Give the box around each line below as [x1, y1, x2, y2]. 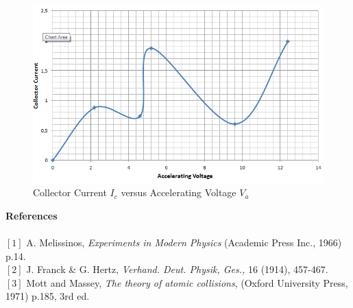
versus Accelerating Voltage [121, 185, 236, 200]
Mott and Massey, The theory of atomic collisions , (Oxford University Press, [26, 275, 348, 289]
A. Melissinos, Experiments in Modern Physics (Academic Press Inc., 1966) [26, 235, 342, 250]
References [5, 208, 58, 222]
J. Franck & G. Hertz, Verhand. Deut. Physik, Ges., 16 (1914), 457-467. [26, 262, 328, 276]
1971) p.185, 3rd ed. [5, 289, 90, 303]
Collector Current [33, 185, 107, 200]
